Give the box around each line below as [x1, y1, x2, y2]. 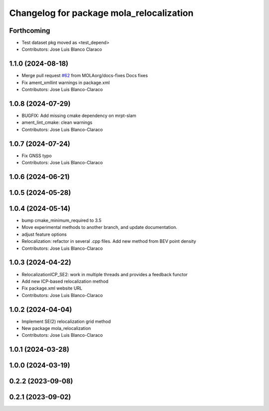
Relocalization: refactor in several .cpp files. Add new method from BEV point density [21, 238, 196, 244]
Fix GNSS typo [21, 152, 52, 159]
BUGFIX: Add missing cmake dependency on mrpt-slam [21, 112, 136, 119]
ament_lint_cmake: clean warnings [21, 119, 93, 125]
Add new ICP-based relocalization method [21, 278, 109, 284]
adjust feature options [21, 231, 67, 237]
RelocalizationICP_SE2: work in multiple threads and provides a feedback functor [21, 271, 188, 277]
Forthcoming [9, 26, 50, 35]
